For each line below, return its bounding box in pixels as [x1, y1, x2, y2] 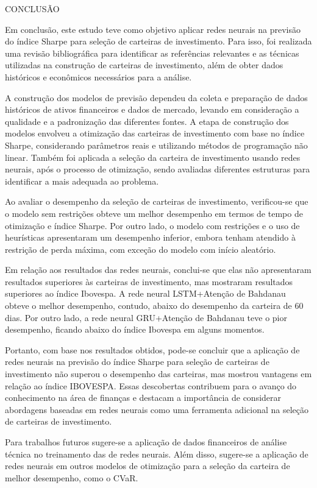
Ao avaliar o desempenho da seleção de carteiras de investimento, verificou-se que [5, 195, 308, 208]
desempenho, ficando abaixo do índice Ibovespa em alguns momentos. [5, 323, 265, 336]
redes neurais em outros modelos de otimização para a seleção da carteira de [5, 459, 290, 472]
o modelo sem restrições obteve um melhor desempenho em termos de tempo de [5, 207, 303, 219]
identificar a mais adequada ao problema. [5, 174, 159, 187]
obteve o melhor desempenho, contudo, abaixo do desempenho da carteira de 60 [5, 299, 304, 312]
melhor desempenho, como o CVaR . [5, 471, 138, 484]
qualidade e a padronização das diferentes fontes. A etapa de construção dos [5, 115, 289, 127]
